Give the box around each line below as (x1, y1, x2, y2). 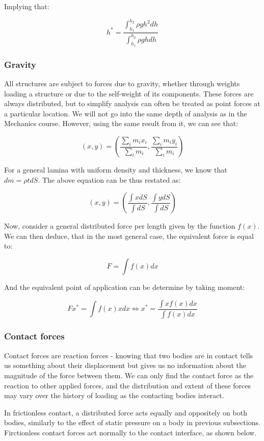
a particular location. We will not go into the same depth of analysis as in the (4, 108, 247, 118)
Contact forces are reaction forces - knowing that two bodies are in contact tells (4, 350, 253, 360)
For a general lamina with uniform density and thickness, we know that (4, 164, 227, 175)
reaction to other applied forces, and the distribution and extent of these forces (4, 380, 251, 390)
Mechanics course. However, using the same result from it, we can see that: (4, 118, 239, 129)
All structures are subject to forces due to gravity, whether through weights (4, 78, 240, 89)
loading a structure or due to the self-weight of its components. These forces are (4, 88, 254, 99)
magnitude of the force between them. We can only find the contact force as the (4, 370, 254, 380)
